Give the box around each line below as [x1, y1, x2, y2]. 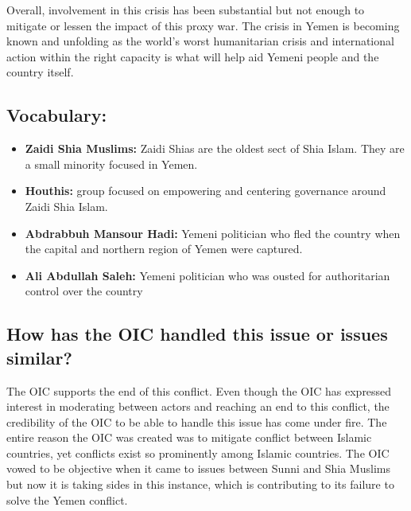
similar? [6, 345, 72, 369]
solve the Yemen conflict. [6, 491, 128, 508]
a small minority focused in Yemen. [25, 155, 198, 172]
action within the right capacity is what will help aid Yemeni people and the [6, 48, 379, 64]
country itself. [6, 64, 74, 80]
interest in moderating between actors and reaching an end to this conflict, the [6, 398, 390, 415]
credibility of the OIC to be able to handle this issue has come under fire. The [6, 413, 387, 430]
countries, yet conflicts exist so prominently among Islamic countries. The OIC [6, 444, 390, 461]
